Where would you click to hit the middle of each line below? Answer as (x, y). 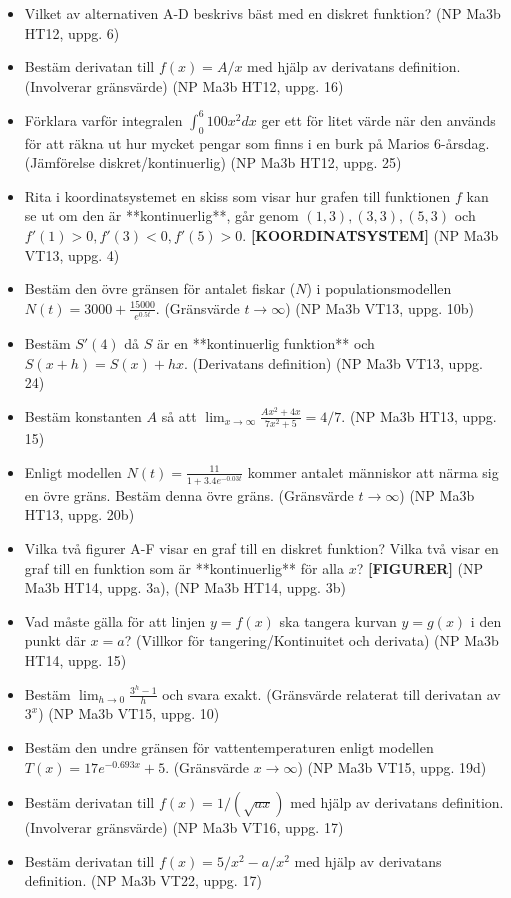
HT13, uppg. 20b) (79, 514)
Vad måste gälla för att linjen (115, 620)
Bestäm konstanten (83, 415)
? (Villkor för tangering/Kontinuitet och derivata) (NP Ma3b (311, 640)
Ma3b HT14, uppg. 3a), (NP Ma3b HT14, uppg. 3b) (185, 587)
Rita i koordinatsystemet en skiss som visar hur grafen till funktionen (237, 195)
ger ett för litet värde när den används (378, 119)
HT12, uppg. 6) (72, 32)
